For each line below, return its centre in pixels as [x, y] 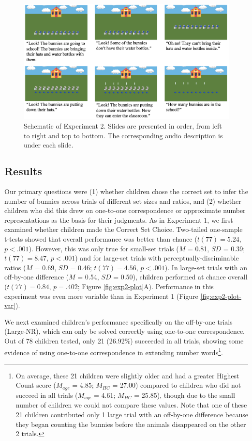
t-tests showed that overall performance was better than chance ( [101, 239]
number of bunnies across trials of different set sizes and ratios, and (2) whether [123, 201]
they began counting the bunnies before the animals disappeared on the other [131, 424]
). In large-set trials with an [206, 267]
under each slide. [49, 145]
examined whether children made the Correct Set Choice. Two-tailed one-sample [124, 229]
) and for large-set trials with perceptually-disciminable [157, 258]
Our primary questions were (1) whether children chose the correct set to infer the [126, 191]
